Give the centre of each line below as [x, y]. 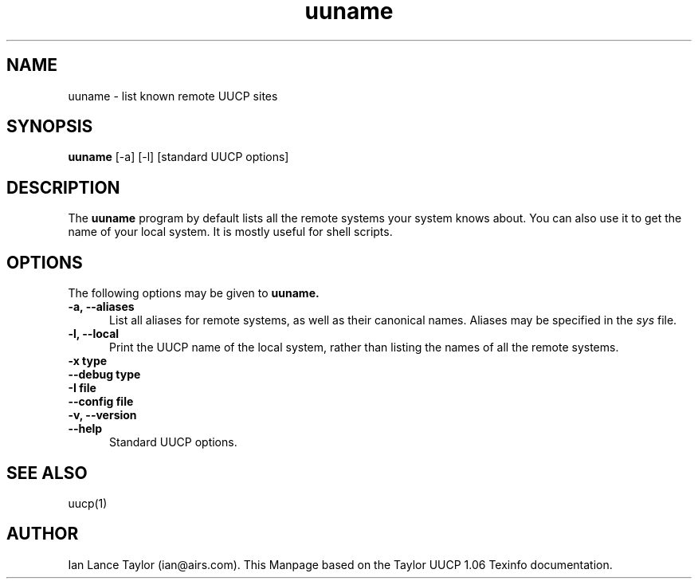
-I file [82, 388]
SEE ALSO [47, 473]
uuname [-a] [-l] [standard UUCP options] [178, 157]
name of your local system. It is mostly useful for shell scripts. [230, 232]
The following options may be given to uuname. [194, 293]
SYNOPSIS [50, 127]
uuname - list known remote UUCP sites [173, 96]
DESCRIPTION [63, 187]
